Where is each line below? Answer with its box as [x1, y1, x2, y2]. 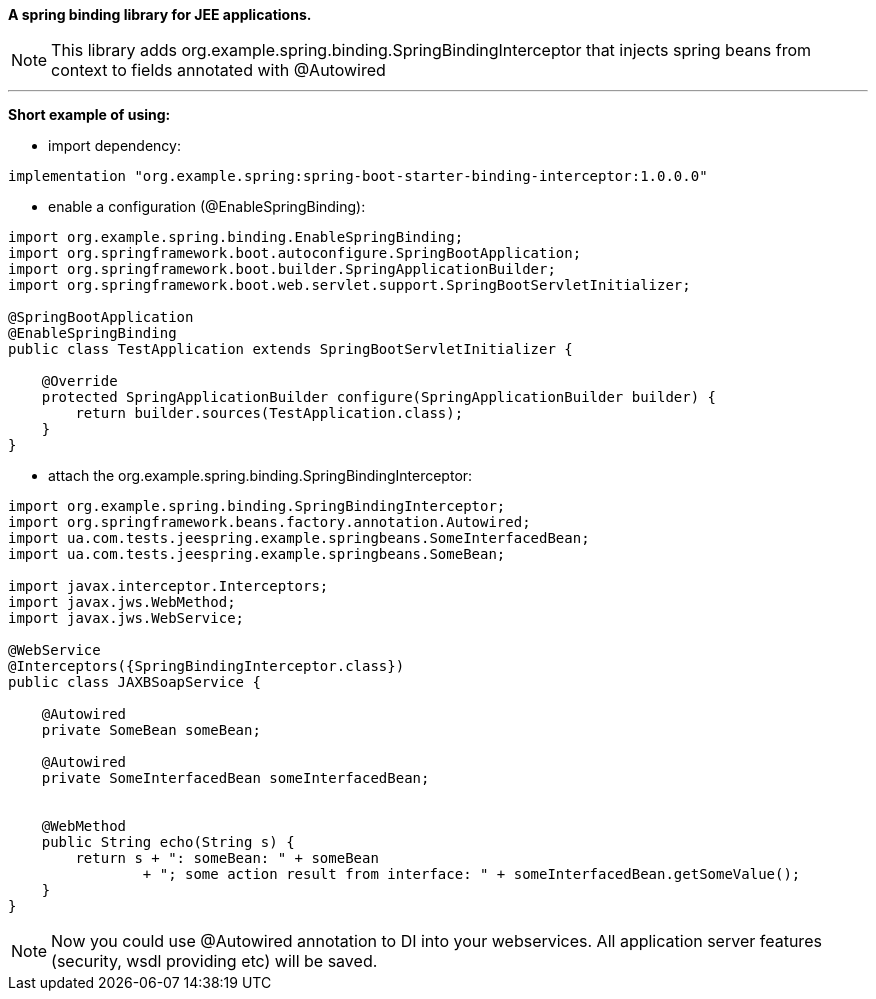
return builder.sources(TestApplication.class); [75, 405, 464, 421]
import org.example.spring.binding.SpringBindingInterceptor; [8, 498, 506, 514]
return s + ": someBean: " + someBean [75, 850, 379, 866]
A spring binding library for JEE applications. [8, 6, 312, 23]
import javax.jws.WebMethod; [8, 594, 236, 610]
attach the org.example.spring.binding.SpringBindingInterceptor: [48, 467, 473, 484]
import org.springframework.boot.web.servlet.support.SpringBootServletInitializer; [8, 277, 691, 293]
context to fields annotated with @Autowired [51, 60, 386, 80]
